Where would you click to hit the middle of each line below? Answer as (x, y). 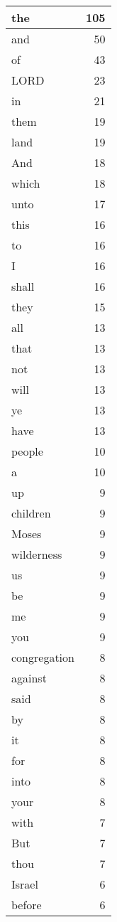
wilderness (37, 554)
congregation (43, 657)
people (27, 451)
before (27, 905)
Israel (25, 884)
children (31, 513)
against (29, 678)
